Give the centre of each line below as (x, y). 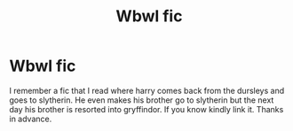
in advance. (31, 119)
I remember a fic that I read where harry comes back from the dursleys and (147, 90)
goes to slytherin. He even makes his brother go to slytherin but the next (142, 100)
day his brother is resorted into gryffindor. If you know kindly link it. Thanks (146, 109)
